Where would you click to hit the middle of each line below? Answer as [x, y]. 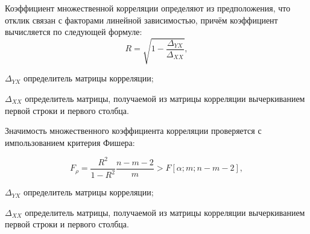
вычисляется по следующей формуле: [74, 32]
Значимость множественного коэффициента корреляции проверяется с [133, 131]
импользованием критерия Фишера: [70, 142]
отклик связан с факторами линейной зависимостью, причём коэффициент [141, 20]
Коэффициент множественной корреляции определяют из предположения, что [148, 8]
